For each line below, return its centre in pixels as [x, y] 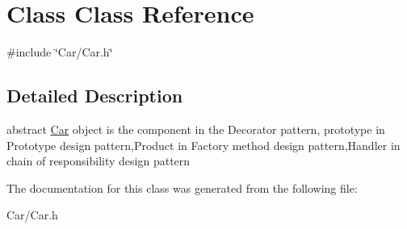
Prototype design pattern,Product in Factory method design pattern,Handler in [203, 145]
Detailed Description [95, 96]
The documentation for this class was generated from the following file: [182, 187]
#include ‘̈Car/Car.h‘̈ [60, 52]
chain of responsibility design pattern [99, 161]
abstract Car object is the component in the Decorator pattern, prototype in [196, 129]
